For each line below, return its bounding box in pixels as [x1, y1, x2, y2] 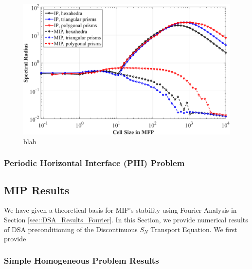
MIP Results [4, 182, 70, 197]
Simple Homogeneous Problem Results [4, 254, 159, 266]
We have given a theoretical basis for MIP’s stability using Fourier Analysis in [4, 205, 237, 215]
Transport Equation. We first [150, 224, 237, 234]
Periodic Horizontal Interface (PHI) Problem [4, 157, 185, 169]
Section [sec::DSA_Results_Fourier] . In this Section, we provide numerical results [4, 214, 248, 224]
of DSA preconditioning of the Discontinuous [4, 224, 138, 234]
